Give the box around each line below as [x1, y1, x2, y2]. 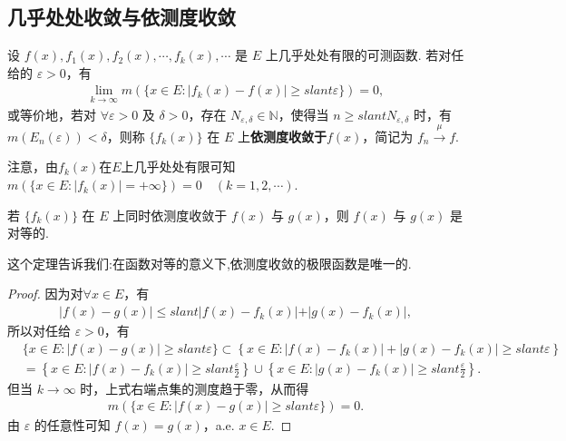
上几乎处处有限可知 [121, 157, 236, 176]
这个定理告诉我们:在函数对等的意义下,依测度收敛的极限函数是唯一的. [7, 253, 412, 272]
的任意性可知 [34, 416, 111, 435]
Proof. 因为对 [7, 284, 83, 303]
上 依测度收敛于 [237, 126, 327, 145]
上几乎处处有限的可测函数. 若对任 [265, 45, 464, 64]
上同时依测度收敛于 [112, 205, 228, 224]
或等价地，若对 [7, 104, 96, 123]
